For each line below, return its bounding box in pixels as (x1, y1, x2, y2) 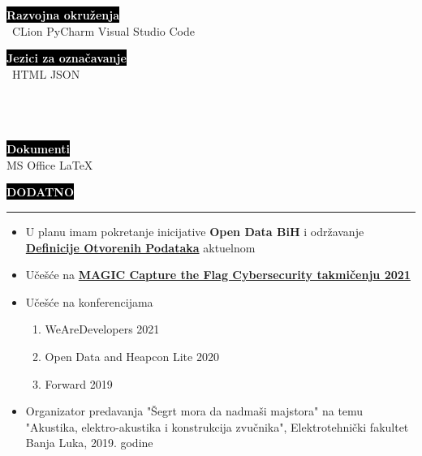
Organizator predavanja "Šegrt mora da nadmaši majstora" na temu (25, 402, 364, 419)
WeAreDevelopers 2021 (45, 320, 160, 338)
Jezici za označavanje (6, 49, 127, 67)
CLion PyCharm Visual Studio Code (12, 22, 195, 39)
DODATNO (6, 183, 75, 200)
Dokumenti (6, 140, 70, 157)
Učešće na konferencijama (25, 293, 153, 310)
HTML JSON (12, 65, 80, 82)
